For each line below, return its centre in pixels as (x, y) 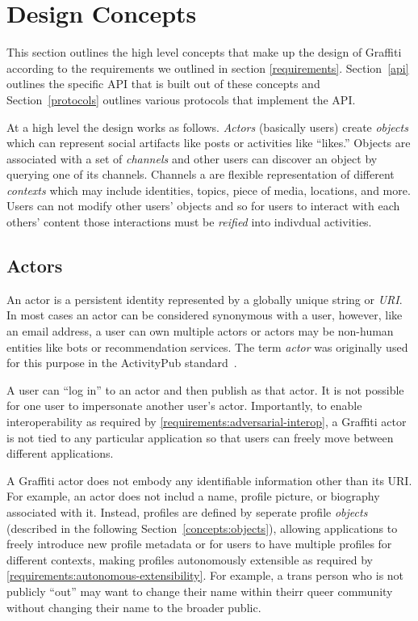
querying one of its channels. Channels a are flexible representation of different (201, 174)
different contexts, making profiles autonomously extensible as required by (190, 559)
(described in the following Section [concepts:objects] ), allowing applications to (202, 528)
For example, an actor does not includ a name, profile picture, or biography (193, 496)
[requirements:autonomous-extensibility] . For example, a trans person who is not (205, 575)
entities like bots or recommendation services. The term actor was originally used (207, 346)
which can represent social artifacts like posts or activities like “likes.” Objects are (209, 143)
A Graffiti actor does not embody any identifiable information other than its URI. (209, 480)
